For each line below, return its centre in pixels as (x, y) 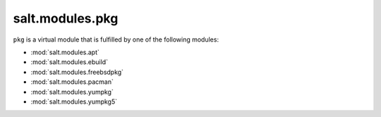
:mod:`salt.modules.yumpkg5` (74, 101)
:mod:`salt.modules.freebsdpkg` (77, 72)
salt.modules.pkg (66, 18)
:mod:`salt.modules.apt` (65, 52)
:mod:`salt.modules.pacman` (72, 82)
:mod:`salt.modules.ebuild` (69, 62)
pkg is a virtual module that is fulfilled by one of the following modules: (116, 39)
